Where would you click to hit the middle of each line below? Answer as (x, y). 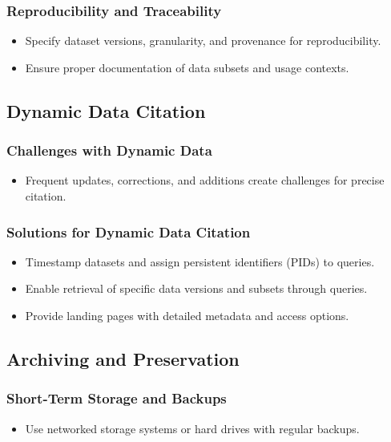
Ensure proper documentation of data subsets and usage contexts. (187, 67)
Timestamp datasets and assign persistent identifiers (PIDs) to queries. (200, 261)
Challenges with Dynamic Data (109, 150)
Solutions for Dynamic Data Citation (129, 231)
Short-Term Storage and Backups (117, 398)
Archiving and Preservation (123, 358)
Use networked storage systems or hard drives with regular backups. (192, 428)
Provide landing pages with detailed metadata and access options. (187, 315)
